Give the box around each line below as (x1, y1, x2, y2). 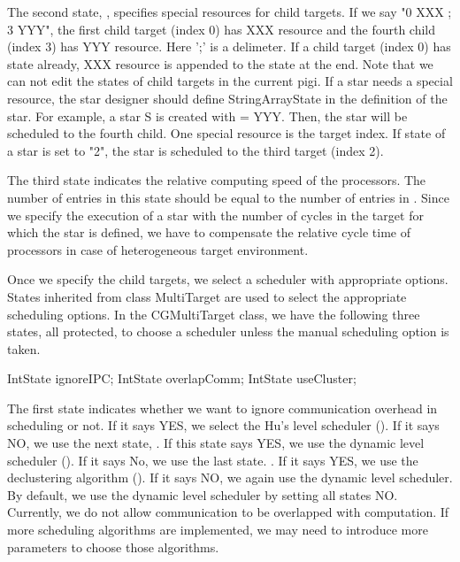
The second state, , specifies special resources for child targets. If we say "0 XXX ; (7, 3, 452, 20)
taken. (7, 339, 41, 358)
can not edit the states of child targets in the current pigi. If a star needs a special (7, 72, 453, 90)
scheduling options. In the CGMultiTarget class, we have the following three (7, 304, 420, 323)
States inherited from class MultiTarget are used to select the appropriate (7, 287, 407, 305)
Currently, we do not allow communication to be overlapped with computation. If (7, 503, 449, 521)
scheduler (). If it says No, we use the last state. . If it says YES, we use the (7, 450, 418, 469)
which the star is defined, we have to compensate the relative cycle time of (7, 223, 411, 242)
